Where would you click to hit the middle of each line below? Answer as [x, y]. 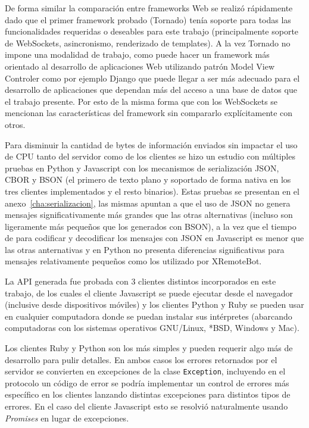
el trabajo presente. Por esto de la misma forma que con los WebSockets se [141, 101]
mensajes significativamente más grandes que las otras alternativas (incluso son [149, 215]
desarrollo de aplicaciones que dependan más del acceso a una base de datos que [151, 90]
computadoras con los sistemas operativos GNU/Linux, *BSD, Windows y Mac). [152, 328]
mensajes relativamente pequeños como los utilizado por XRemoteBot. [133, 261]
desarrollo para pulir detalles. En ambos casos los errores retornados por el [141, 359]
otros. [15, 124]
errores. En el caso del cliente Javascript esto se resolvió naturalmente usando [146, 406]
